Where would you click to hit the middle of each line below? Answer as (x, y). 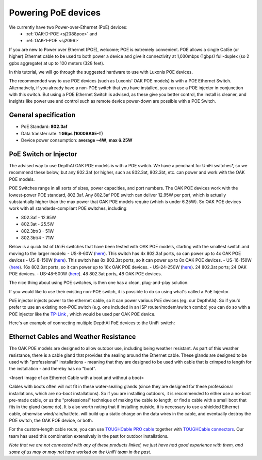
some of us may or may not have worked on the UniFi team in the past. (80, 452)
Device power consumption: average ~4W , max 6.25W (77, 140)
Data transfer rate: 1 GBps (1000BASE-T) (62, 133)
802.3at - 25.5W (38, 224)
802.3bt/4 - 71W (38, 238)
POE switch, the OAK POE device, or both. (51, 420)
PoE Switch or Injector (43, 154)
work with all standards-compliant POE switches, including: (68, 208)
